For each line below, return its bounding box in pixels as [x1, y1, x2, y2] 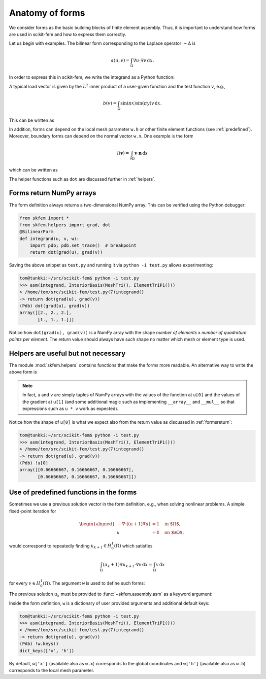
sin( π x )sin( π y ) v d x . [120, 100, 162, 106]
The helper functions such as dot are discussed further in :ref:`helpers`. [9, 176, 156, 182]
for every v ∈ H [9, 580, 41, 586]
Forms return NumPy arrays [9, 189, 97, 197]
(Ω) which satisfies [114, 543, 153, 549]
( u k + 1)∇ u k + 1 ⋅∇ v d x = [102, 562, 153, 569]
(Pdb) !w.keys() [19, 641, 59, 646]
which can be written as [9, 167, 58, 173]
